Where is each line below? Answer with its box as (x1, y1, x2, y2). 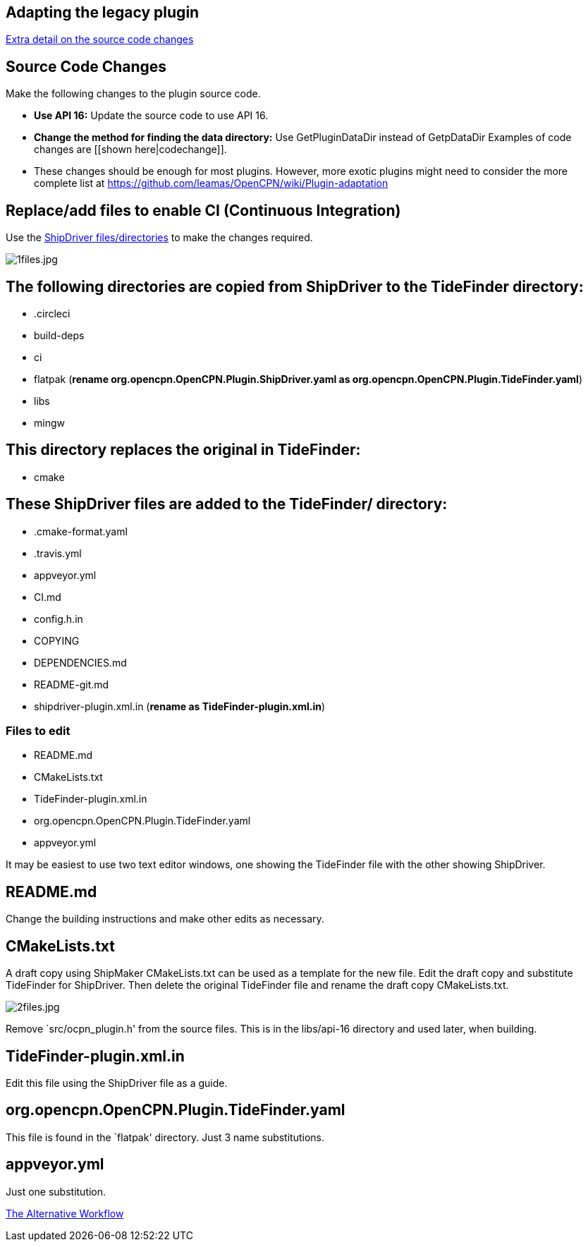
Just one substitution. (6, 1185, 106, 1198)
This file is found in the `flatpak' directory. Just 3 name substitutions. (6, 1131, 325, 1143)
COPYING (34, 634, 80, 647)
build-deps (34, 329, 85, 341)
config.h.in (34, 612, 83, 625)
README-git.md (34, 678, 109, 691)
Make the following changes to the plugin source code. (6, 87, 261, 100)
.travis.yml (34, 547, 82, 559)
